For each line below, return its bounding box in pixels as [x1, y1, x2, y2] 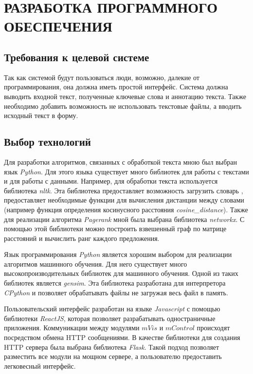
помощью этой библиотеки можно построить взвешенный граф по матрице [4, 223, 227, 234]
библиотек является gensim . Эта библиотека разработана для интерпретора [4, 278, 226, 288]
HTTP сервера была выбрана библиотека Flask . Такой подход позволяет [4, 341, 219, 352]
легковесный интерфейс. [4, 360, 76, 371]
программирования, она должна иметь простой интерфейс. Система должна [4, 82, 228, 92]
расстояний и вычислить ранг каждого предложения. [4, 233, 160, 243]
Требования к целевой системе [4, 49, 149, 64]
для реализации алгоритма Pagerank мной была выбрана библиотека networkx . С [4, 214, 245, 224]
